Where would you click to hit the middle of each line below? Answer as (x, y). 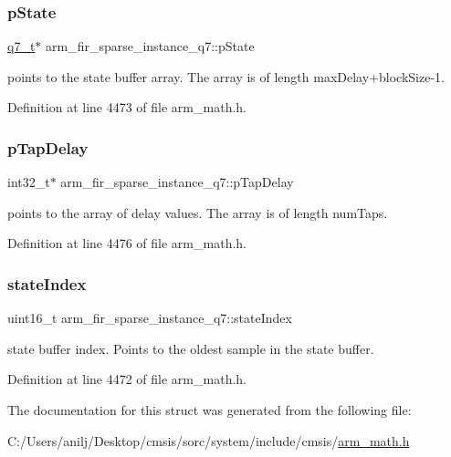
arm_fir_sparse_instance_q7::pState (150, 46)
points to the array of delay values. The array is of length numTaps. (198, 212)
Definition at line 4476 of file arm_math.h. (127, 243)
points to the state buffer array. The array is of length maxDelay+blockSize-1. (226, 76)
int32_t (29, 182)
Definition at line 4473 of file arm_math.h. (127, 107)
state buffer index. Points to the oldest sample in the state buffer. (191, 348)
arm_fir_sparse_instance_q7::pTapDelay (177, 182)
